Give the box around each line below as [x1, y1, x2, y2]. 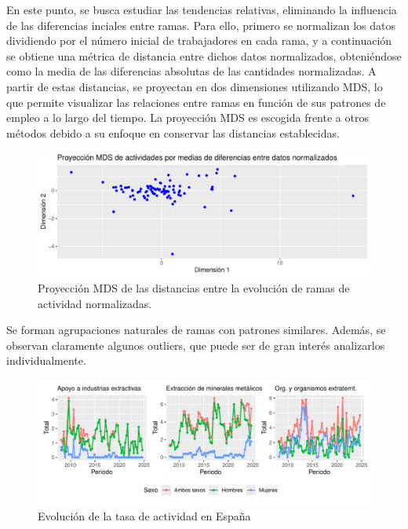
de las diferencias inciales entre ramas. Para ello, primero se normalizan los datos [6, 17, 396, 33]
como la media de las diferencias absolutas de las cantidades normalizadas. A [6, 63, 377, 79]
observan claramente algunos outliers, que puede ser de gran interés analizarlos [6, 336, 385, 353]
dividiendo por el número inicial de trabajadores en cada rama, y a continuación [6, 32, 392, 49]
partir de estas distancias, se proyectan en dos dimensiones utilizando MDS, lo [6, 78, 383, 94]
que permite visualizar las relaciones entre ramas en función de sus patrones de [6, 94, 386, 110]
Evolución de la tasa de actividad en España [38, 507, 251, 523]
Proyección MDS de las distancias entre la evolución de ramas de [38, 279, 350, 296]
